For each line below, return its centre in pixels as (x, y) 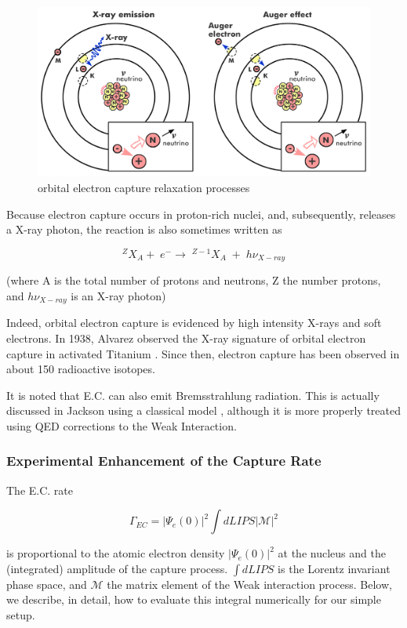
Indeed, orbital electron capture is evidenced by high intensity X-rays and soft (194, 323)
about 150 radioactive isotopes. (81, 369)
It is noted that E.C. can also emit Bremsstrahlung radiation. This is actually (193, 395)
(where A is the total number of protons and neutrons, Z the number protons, (194, 280)
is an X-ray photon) (118, 295)
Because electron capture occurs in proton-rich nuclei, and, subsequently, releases (201, 214)
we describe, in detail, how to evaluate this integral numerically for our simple (194, 599)
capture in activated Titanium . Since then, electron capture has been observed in (203, 353)
